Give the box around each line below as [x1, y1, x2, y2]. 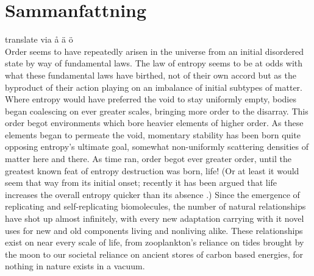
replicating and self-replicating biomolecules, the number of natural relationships [5, 200, 306, 213]
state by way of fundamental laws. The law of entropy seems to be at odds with [5, 57, 303, 69]
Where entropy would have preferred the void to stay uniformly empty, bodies [5, 93, 296, 105]
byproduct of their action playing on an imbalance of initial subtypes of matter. [5, 80, 302, 93]
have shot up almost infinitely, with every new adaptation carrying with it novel [5, 212, 304, 225]
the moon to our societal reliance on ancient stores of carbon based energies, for [5, 247, 304, 260]
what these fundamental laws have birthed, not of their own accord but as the [5, 68, 296, 81]
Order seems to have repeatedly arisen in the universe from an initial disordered [5, 44, 304, 57]
